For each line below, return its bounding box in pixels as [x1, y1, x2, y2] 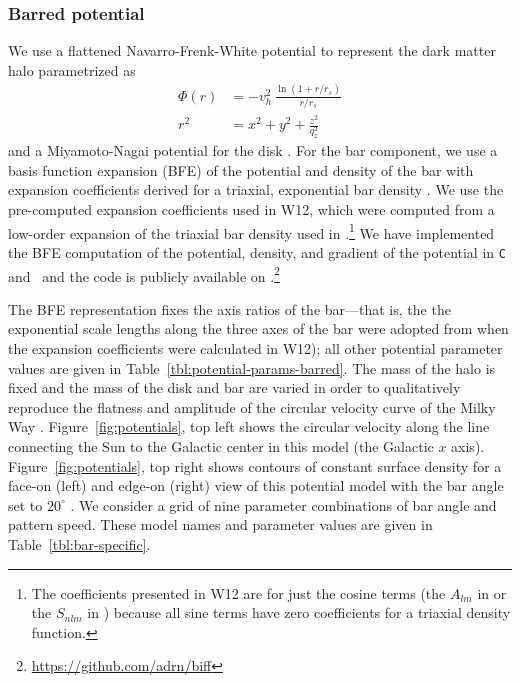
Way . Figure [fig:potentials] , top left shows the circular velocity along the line [8, 416, 490, 437]
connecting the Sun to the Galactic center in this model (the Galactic [8, 435, 434, 456]
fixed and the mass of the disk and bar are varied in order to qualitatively [8, 377, 461, 398]
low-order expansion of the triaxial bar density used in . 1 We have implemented [8, 219, 495, 243]
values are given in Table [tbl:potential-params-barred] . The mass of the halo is [8, 357, 496, 378]
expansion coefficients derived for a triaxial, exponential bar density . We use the [8, 179, 504, 200]
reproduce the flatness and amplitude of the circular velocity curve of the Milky [8, 396, 496, 417]
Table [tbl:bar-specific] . [8, 533, 151, 554]
